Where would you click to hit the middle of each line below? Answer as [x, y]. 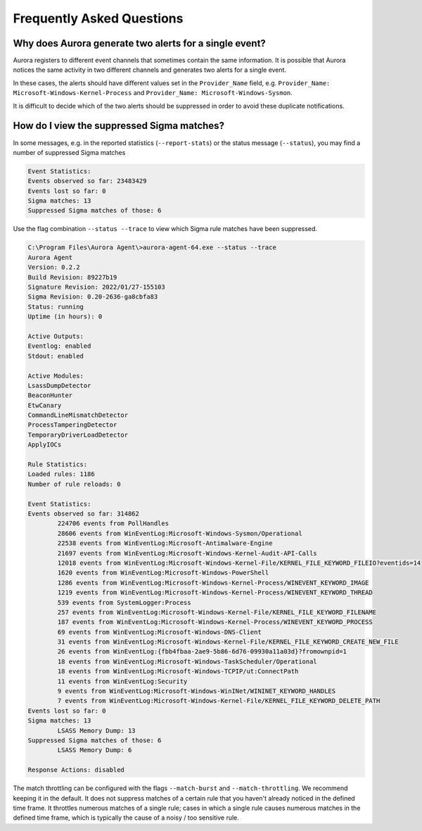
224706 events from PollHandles [113, 524]
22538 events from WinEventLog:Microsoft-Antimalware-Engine [165, 543]
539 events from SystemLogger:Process [124, 602]
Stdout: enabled [56, 356]
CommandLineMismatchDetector [78, 415]
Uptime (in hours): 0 [65, 317]
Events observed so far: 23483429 [87, 181]
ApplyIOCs [45, 445]
